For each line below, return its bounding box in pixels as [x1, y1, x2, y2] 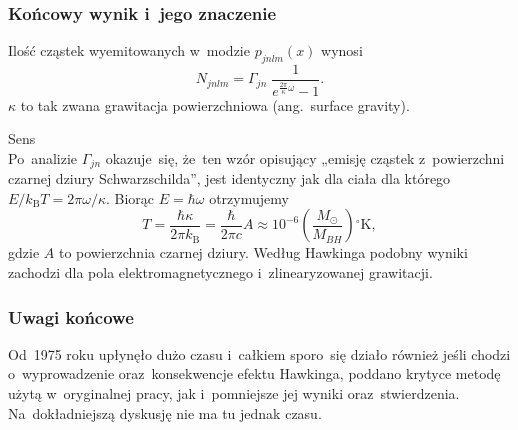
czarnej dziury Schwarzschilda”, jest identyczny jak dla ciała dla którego [8, 168, 451, 189]
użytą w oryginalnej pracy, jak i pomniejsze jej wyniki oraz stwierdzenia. [8, 383, 460, 404]
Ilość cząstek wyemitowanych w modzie [8, 40, 250, 61]
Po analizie [8, 147, 78, 168]
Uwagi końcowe [8, 304, 134, 329]
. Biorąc [105, 187, 155, 208]
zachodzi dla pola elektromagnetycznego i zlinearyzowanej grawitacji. [8, 262, 433, 283]
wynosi [321, 40, 363, 61]
